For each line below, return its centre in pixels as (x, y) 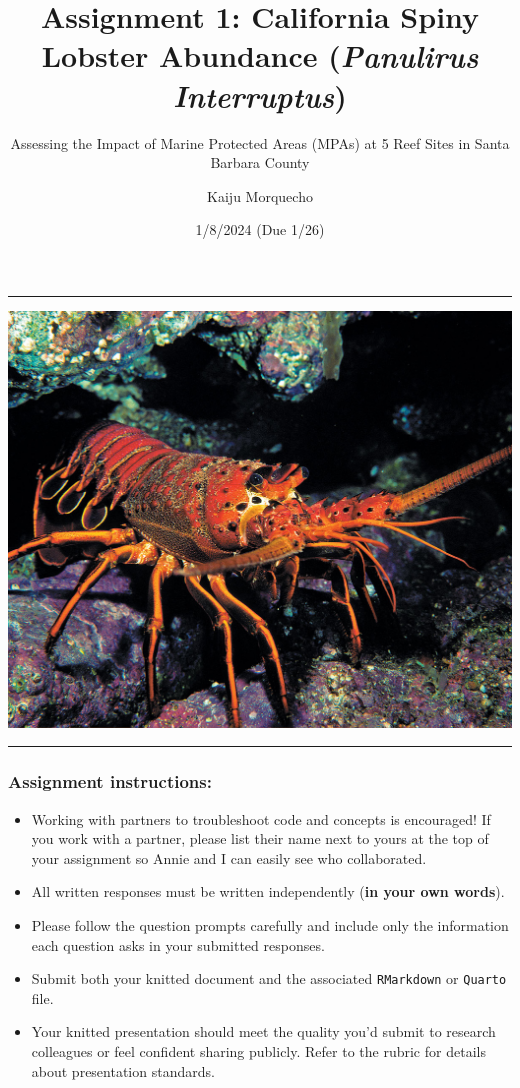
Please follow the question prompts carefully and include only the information (270, 924)
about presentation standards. (123, 1070)
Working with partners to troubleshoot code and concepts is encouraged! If (261, 818)
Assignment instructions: (110, 781)
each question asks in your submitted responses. (178, 944)
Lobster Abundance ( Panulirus (260, 56)
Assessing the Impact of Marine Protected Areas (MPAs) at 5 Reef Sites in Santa (260, 142)
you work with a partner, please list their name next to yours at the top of (260, 838)
